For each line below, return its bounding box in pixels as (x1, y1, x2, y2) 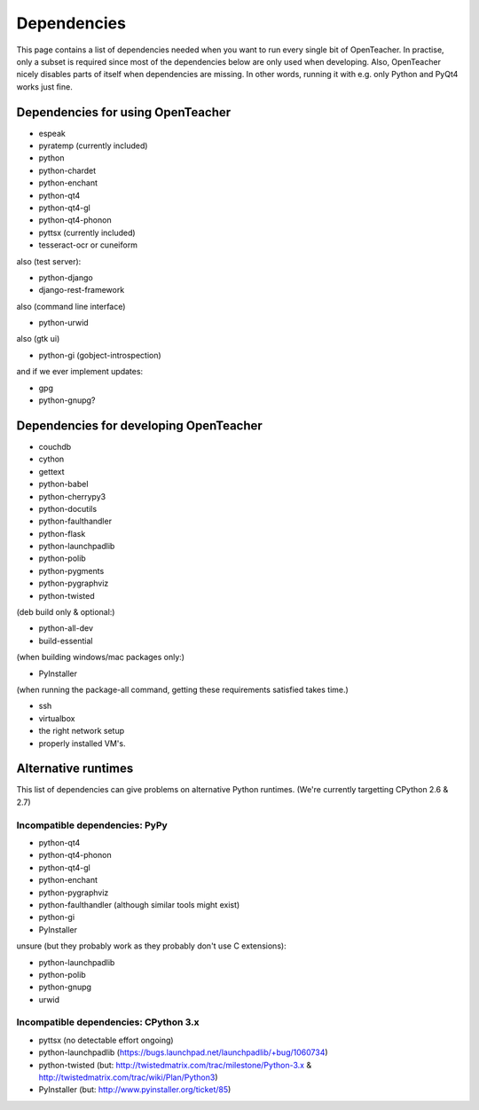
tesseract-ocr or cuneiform (38, 240, 137, 250)
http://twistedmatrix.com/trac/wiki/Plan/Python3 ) (38, 1072, 218, 1082)
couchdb (38, 441, 72, 452)
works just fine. (16, 81, 73, 92)
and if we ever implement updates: (16, 366, 144, 377)
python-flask (38, 528, 86, 539)
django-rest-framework (38, 285, 125, 295)
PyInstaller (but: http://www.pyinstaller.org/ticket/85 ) (38, 1084, 232, 1095)
